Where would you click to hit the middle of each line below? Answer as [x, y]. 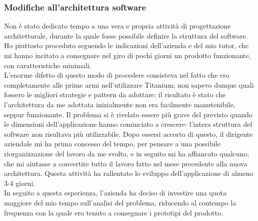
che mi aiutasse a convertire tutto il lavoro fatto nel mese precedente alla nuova [126, 163]
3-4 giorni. [20, 183]
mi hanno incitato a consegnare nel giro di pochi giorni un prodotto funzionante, [127, 55]
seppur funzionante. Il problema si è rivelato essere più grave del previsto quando [128, 114]
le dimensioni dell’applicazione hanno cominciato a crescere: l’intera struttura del [128, 124]
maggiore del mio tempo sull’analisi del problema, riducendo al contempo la [120, 202]
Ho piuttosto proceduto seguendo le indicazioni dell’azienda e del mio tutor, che [126, 45]
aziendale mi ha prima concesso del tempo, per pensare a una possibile [112, 144]
